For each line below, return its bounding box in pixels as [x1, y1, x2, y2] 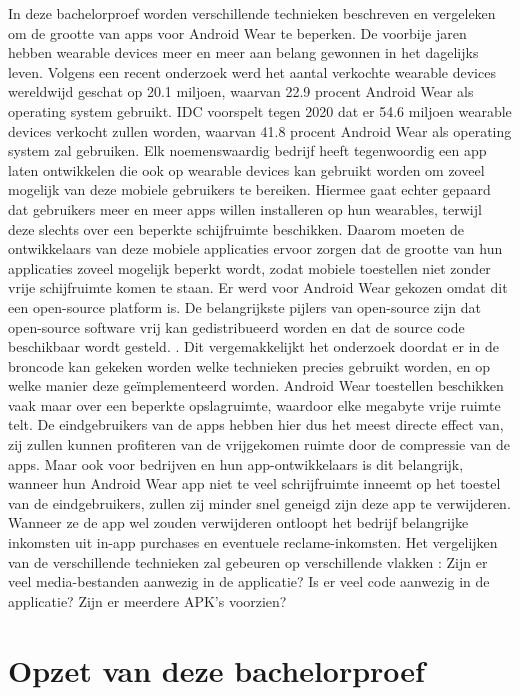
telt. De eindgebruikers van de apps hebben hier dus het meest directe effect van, [8, 414, 504, 435]
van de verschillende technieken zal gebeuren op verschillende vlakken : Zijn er [8, 551, 488, 572]
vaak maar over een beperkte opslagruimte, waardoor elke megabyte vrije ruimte [8, 394, 501, 415]
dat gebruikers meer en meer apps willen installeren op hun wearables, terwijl [8, 198, 482, 219]
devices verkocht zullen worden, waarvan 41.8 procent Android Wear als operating [8, 120, 512, 141]
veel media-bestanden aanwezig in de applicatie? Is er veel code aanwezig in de [8, 571, 490, 592]
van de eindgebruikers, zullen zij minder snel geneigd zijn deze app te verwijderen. [8, 492, 511, 513]
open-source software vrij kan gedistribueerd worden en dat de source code [8, 316, 465, 337]
